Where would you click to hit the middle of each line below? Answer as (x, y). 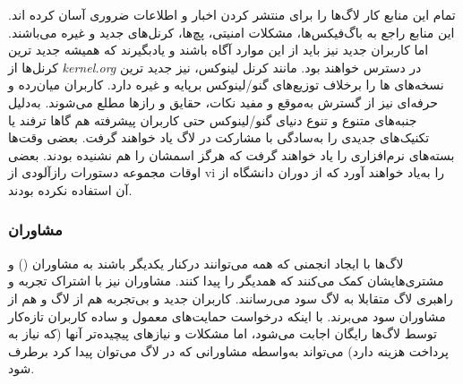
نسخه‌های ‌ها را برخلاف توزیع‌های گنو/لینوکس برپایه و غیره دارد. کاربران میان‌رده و (226, 85)
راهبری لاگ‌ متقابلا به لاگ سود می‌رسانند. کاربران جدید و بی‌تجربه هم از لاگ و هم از (231, 298)
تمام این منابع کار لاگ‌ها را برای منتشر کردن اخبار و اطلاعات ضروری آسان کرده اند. (232, 14)
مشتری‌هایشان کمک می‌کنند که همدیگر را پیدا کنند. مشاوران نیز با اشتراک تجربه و (226, 281)
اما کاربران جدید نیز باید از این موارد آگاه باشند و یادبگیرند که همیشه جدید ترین (219, 50)
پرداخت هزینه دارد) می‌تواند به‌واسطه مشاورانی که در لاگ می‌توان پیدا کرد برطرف (228, 350)
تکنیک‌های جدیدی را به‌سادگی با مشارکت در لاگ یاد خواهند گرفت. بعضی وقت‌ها (219, 137)
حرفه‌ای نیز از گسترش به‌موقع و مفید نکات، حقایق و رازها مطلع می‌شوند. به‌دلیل (223, 102)
